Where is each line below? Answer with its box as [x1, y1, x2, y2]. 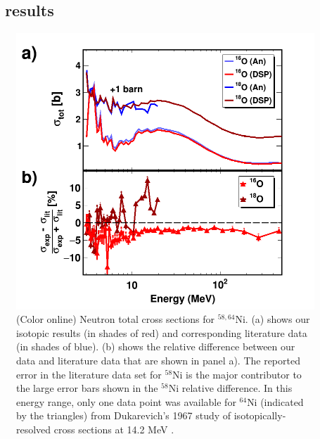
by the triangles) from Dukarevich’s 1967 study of [16, 408, 231, 423]
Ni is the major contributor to [172, 367, 302, 381]
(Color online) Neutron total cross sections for [16, 312, 215, 326]
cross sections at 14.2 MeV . [53, 422, 174, 437]
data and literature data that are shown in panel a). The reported [16, 353, 300, 368]
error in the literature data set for [16, 367, 162, 381]
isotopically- [233, 408, 286, 423]
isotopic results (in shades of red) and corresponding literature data [16, 325, 307, 340]
